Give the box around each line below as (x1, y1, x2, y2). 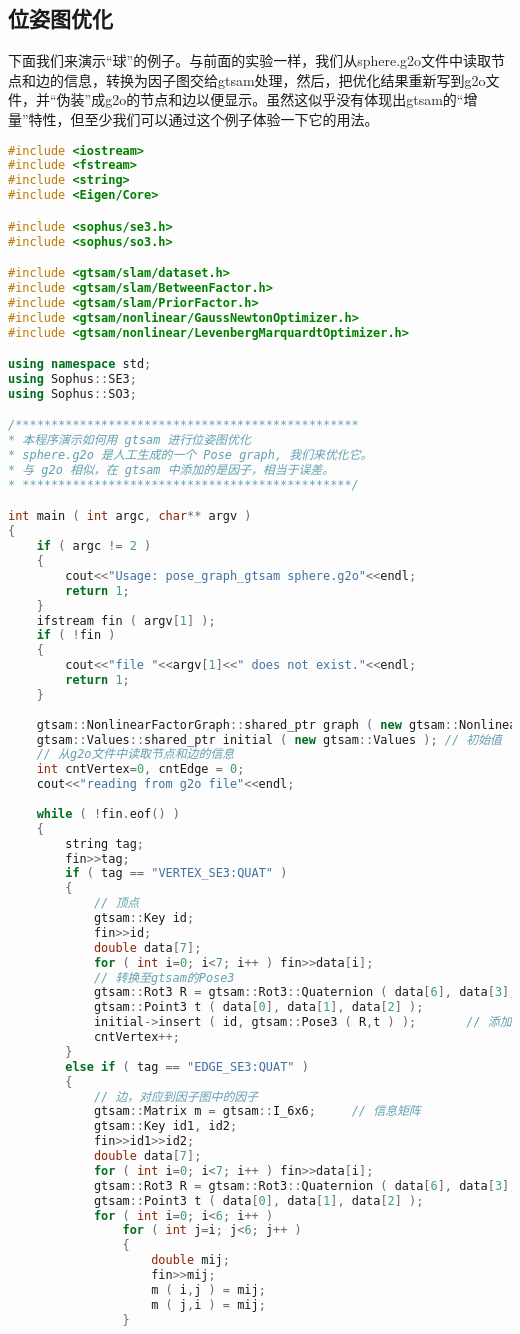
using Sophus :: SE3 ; (8, 372, 137, 387)
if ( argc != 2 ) (36, 539, 152, 554)
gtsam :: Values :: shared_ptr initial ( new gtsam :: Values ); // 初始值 (36, 732, 502, 747)
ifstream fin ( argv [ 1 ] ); (36, 613, 216, 628)
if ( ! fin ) (36, 628, 116, 643)
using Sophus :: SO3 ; (8, 386, 137, 401)
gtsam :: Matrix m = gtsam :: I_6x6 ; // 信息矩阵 (93, 1104, 421, 1119)
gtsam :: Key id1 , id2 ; (93, 1119, 238, 1134)
